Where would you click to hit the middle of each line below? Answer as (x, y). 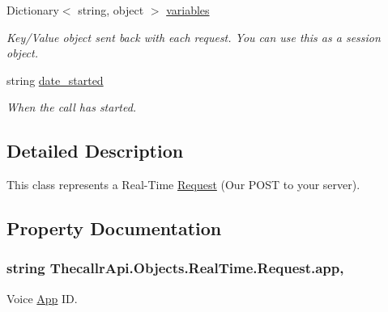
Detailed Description (95, 151)
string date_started (55, 80)
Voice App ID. (42, 298)
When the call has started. (72, 107)
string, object (111, 10)
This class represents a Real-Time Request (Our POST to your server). (183, 185)
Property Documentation (114, 228)
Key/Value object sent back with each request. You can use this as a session (194, 37)
